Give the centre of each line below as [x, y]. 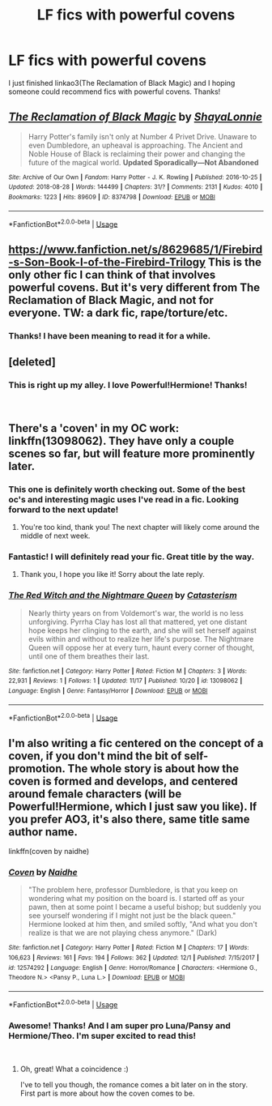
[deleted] [32, 362]
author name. [43, 832]
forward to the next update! [64, 510]
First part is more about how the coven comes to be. [107, 1093]
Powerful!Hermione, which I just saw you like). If [133, 807]
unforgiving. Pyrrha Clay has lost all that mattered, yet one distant [138, 621]
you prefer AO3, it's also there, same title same [129, 819]
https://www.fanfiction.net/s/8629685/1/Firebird [136, 249]
